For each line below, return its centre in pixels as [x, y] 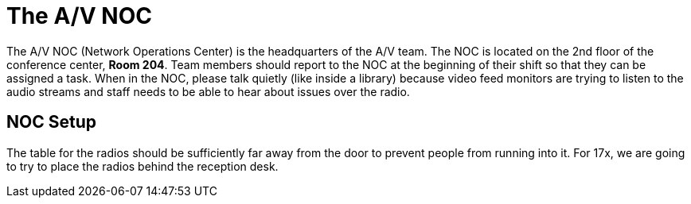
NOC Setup [51, 122]
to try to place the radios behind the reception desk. [142, 166]
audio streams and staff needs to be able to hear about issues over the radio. [208, 91]
